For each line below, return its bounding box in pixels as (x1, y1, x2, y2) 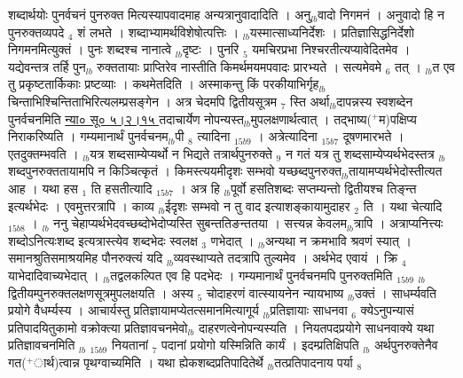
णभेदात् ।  (210, 231, 259, 249)
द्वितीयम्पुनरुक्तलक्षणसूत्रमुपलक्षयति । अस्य (8, 283, 193, 302)
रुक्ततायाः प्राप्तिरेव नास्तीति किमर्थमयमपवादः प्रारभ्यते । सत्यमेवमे (97, 57, 382, 75)
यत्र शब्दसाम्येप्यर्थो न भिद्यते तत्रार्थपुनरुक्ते (90, 144, 272, 162)
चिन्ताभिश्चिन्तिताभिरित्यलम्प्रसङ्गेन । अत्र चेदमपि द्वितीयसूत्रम (8, 91, 278, 110)
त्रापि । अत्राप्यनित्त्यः (353, 214, 443, 232)
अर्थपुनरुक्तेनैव (373, 335, 438, 354)
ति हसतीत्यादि (90, 178, 153, 197)
